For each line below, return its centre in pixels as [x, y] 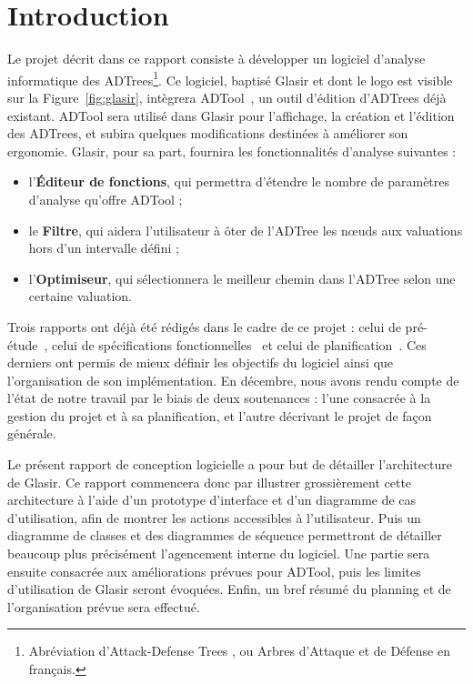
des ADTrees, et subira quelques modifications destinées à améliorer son [208, 133]
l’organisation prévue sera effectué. [104, 606]
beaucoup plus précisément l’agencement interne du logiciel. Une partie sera [219, 553]
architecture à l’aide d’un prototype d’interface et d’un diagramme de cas [212, 500]
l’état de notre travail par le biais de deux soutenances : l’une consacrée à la [219, 398]
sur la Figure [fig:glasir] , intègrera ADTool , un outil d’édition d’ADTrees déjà [227, 97]
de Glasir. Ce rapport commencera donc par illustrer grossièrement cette [210, 482]
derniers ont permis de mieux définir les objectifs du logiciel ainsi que [201, 362]
